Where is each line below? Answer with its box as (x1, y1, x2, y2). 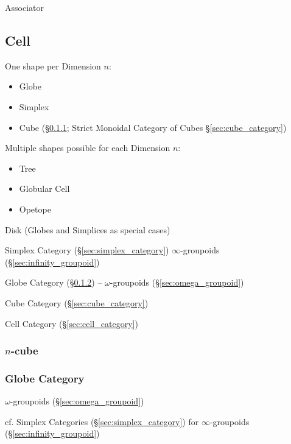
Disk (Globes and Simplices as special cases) (5, 223, 170, 236)
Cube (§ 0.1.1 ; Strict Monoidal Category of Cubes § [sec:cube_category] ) (19, 121, 287, 133)
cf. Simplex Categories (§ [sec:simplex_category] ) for (5, 415, 199, 428)
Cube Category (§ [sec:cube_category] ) (5, 296, 149, 309)
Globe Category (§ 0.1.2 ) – (5, 276, 102, 289)
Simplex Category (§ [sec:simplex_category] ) (5, 244, 169, 256)
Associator (5, 1, 44, 13)
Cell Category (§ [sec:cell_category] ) (5, 317, 138, 329)
